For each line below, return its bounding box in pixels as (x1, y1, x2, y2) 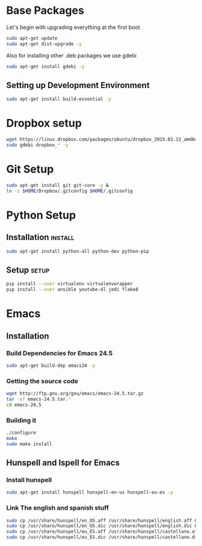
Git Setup (6, 162, 54, 176)
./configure (6, 430, 36, 436)
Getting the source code (6, 376, 79, 385)
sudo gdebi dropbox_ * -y (6, 142, 69, 148)
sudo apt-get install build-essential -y (6, 96, 112, 103)
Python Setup (6, 208, 76, 222)
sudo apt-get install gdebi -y (6, 63, 85, 69)
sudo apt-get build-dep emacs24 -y (6, 363, 96, 369)
